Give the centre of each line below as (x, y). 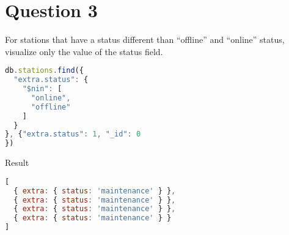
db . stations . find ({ (44, 71)
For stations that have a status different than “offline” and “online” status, (145, 39)
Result (17, 162)
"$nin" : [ (42, 89)
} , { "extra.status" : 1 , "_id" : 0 (73, 134)
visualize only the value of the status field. (84, 51)
